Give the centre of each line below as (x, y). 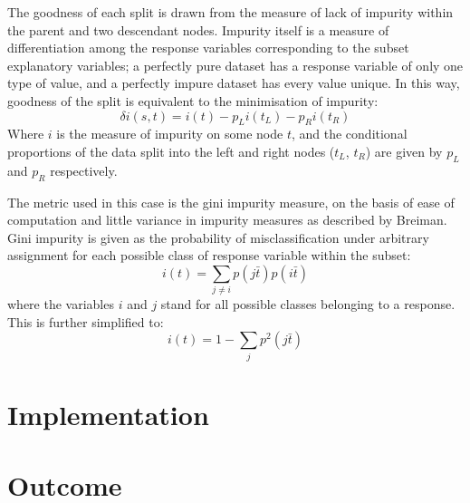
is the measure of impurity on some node (170, 134)
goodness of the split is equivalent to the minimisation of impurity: (193, 100)
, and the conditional (349, 134)
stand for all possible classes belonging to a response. (308, 304)
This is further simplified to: (86, 321)
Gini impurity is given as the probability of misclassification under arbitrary (218, 237)
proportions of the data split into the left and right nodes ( (171, 151)
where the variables (61, 304)
